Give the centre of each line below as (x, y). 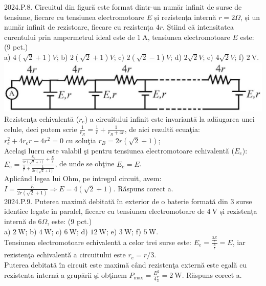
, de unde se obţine (85, 163)
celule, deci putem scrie (41, 129)
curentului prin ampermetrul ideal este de (70, 37)
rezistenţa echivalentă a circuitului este (65, 255)
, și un (250, 17)
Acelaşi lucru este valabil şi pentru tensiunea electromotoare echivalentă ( (119, 150)
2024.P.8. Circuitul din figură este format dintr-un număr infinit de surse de (123, 7)
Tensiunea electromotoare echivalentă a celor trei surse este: (98, 242)
